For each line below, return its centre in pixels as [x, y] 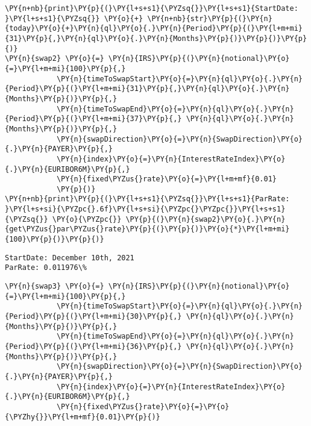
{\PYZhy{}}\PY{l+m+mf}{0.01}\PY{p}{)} [83, 417]
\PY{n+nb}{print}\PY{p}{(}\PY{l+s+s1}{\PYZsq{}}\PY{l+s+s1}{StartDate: [152, 8]
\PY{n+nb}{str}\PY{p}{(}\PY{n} [210, 18]
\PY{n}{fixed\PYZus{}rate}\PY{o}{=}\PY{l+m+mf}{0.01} [167, 179]
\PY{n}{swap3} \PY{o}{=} [55, 287]
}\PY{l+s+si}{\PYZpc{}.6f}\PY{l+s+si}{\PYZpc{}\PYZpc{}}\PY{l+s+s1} [145, 209]
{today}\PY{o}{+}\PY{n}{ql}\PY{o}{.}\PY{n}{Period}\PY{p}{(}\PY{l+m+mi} [154, 29]
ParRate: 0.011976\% [46, 268]
